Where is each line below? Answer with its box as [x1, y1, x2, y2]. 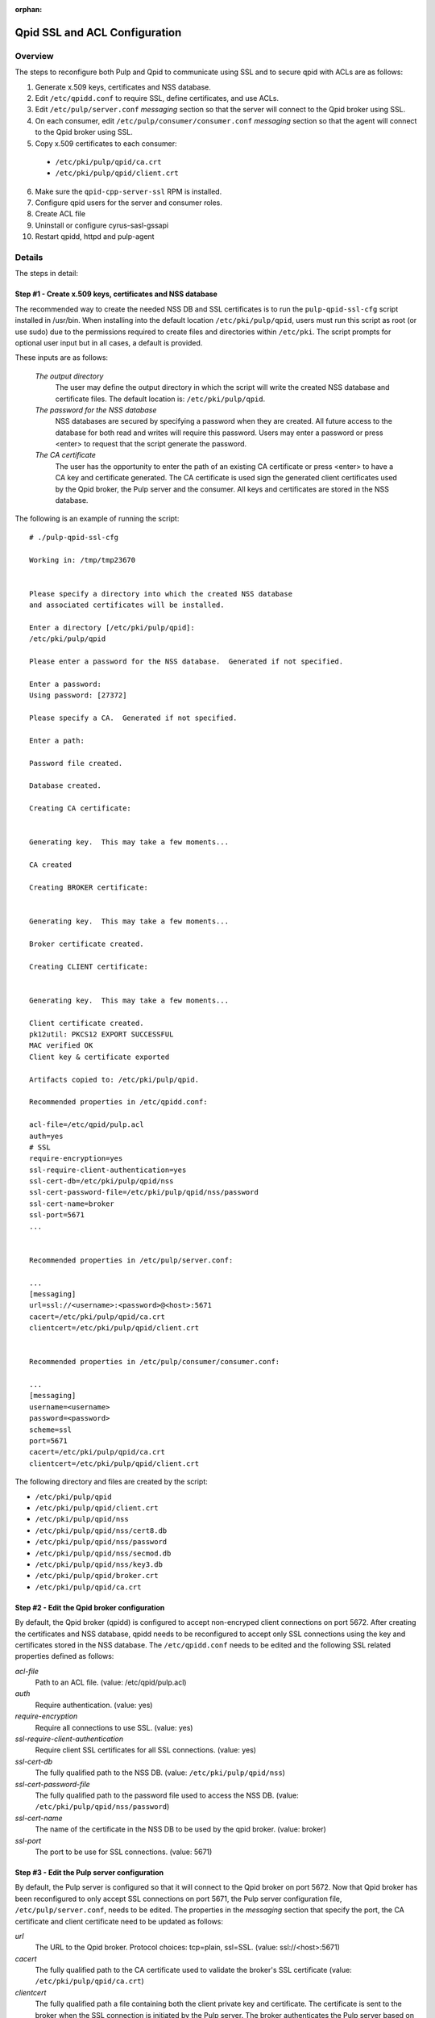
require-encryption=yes [29, 1154, 123, 1163]
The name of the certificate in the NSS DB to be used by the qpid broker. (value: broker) [35, 1824, 326, 1834]
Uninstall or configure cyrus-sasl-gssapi [35, 220, 169, 230]
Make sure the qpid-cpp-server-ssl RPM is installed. [35, 186, 222, 196]
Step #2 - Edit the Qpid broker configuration [14, 1602, 165, 1612]
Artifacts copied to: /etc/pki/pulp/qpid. [29, 1074, 200, 1084]
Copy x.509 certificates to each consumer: [35, 138, 177, 149]
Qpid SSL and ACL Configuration [14, 25, 182, 40]
